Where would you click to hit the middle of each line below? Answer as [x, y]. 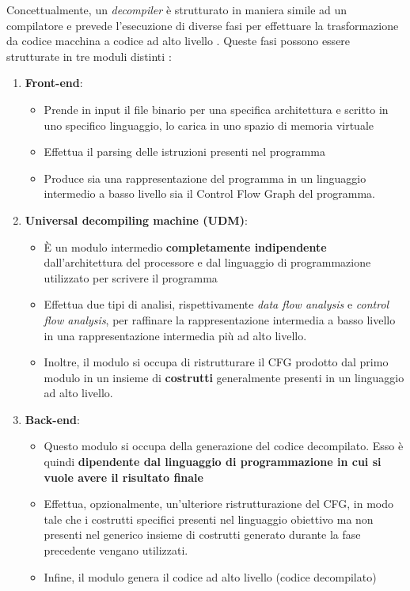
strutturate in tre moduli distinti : [89, 56]
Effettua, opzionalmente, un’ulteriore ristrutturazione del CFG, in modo [219, 504]
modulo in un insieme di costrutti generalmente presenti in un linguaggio [224, 377]
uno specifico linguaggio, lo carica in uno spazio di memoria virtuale [209, 125]
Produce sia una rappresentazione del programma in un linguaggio [205, 178]
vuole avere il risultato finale [123, 477]
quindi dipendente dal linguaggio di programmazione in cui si [213, 462]
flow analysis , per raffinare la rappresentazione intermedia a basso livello [220, 319]
